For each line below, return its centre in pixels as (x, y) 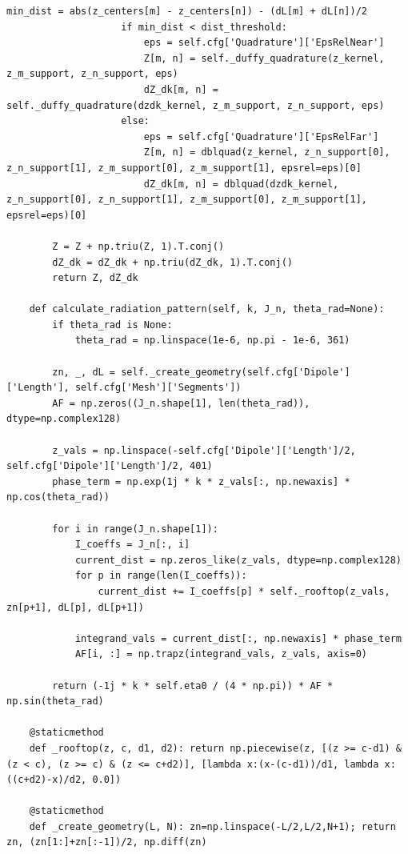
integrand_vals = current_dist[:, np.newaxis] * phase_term (238, 638)
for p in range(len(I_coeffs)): (161, 576)
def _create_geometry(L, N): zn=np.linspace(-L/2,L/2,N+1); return (212, 826)
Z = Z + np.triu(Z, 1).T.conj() (138, 246)
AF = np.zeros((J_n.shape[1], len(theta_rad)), (181, 403)
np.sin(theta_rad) (55, 702)
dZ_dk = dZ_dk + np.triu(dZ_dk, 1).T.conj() (172, 262)
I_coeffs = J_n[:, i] (132, 545)
